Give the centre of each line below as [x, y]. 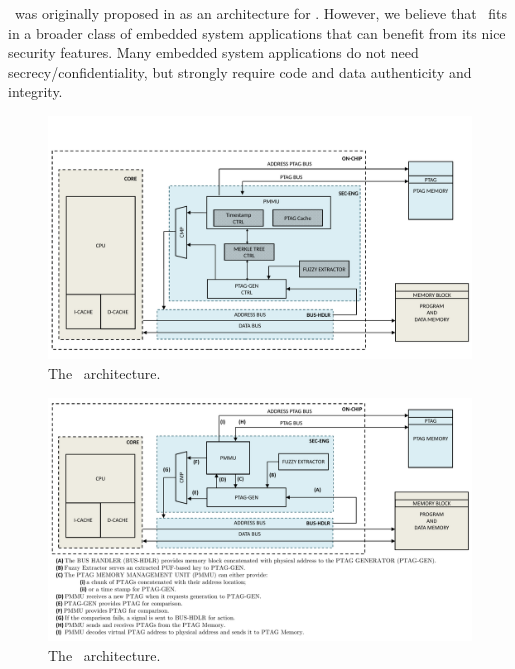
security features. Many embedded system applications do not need [213, 52]
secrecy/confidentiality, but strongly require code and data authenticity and [240, 71]
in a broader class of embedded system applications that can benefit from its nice [257, 32]
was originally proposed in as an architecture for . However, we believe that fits [261, 13]
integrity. [35, 91]
